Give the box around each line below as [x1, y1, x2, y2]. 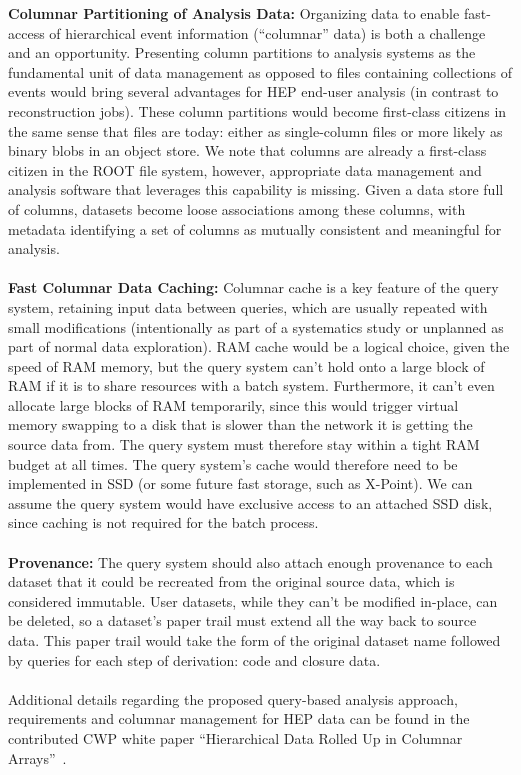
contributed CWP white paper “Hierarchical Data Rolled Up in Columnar [8, 727, 463, 748]
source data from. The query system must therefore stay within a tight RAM [8, 434, 480, 455]
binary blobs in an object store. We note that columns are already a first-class [8, 140, 487, 161]
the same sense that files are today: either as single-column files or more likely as [8, 120, 503, 141]
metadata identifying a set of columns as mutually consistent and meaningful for [8, 218, 502, 239]
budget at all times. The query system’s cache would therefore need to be [8, 453, 458, 474]
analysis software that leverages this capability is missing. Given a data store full [8, 179, 504, 200]
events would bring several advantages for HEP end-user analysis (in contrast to [8, 81, 499, 102]
